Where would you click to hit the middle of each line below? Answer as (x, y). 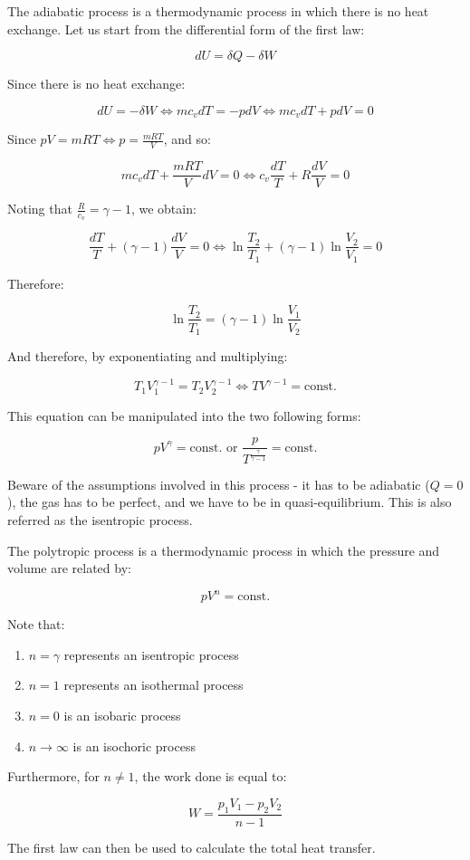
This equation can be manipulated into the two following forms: (184, 415)
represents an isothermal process (153, 685)
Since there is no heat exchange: (96, 84)
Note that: (36, 624)
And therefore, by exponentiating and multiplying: (148, 355)
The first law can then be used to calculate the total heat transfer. (192, 847)
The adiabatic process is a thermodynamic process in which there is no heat (218, 11)
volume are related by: (69, 568)
